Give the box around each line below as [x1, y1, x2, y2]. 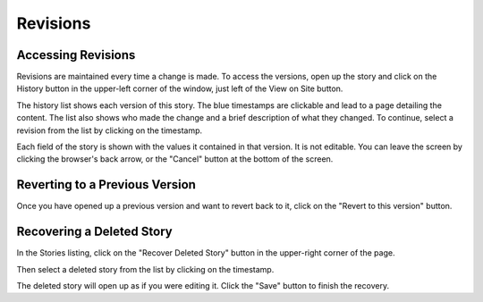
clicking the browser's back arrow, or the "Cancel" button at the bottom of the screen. [16, 154, 334, 164]
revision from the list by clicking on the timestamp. [16, 125, 203, 136]
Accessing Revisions [16, 47, 136, 63]
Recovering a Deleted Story [16, 224, 174, 239]
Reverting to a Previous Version [16, 177, 197, 192]
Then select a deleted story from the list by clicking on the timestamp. [16, 264, 275, 274]
